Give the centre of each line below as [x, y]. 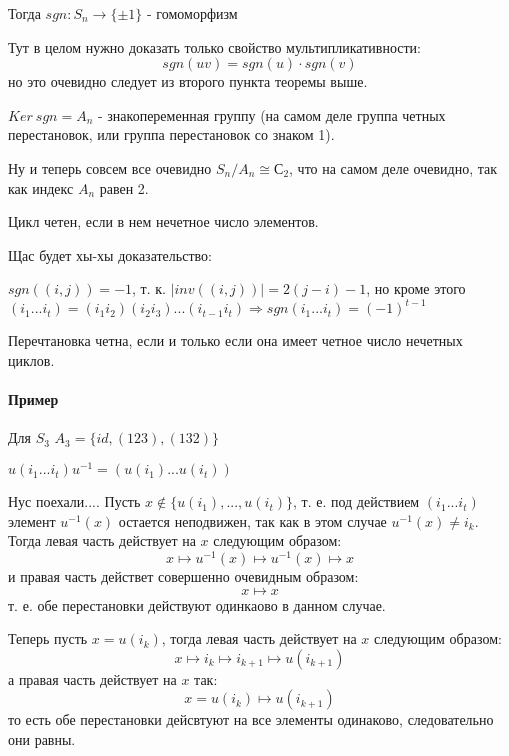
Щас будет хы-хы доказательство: [110, 254]
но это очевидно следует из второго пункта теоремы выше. [188, 81]
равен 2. [124, 187]
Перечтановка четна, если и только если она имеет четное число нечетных [235, 340]
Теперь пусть [48, 638]
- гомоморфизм [192, 13]
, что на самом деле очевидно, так [393, 167]
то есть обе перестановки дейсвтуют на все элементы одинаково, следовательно [251, 719]
